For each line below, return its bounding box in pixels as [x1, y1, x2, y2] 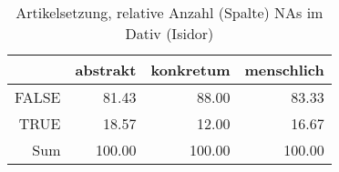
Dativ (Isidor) [125, 23, 214, 44]
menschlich [244, 59, 324, 80]
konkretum [150, 59, 231, 80]
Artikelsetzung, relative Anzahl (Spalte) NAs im [15, 2, 324, 23]
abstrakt [75, 59, 137, 80]
